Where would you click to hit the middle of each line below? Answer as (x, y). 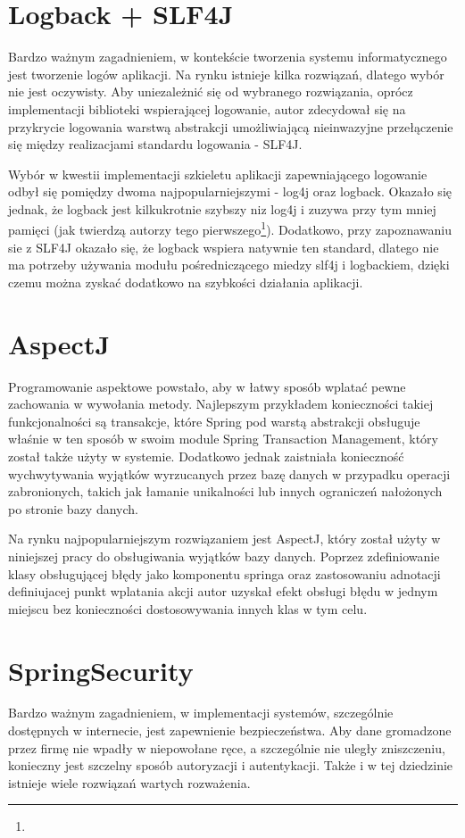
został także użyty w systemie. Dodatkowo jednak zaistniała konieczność (206, 456)
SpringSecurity (101, 670)
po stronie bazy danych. (73, 508)
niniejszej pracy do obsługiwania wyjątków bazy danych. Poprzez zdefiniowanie (224, 556)
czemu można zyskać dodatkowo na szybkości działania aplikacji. (186, 282)
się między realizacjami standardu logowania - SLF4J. (155, 144)
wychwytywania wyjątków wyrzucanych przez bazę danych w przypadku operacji (229, 473)
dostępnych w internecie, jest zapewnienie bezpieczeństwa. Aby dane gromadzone (230, 730)
